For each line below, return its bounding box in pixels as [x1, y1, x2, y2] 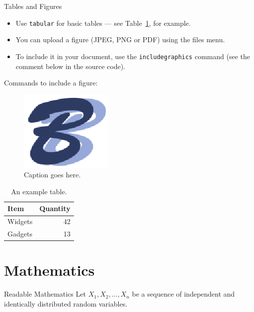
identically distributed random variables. [4, 298, 128, 309]
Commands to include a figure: [4, 78, 98, 88]
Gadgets [7, 229, 32, 239]
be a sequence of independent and [132, 289, 235, 299]
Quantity [39, 203, 71, 214]
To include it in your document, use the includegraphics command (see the [15, 51, 250, 61]
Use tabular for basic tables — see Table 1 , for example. [15, 17, 191, 28]
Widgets [7, 216, 33, 227]
